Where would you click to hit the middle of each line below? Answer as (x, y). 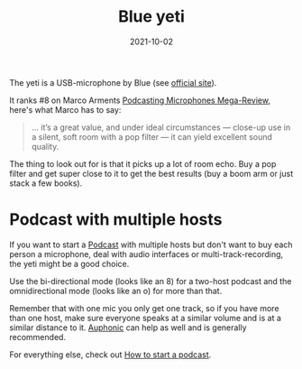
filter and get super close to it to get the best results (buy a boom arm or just (151, 173)
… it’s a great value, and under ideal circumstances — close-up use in (161, 127)
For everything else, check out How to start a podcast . (110, 355)
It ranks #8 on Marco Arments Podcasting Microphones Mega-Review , (140, 100)
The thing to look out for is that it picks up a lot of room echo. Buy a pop (143, 163)
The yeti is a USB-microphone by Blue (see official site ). (113, 82)
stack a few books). (46, 183)
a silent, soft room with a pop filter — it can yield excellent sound (152, 136)
